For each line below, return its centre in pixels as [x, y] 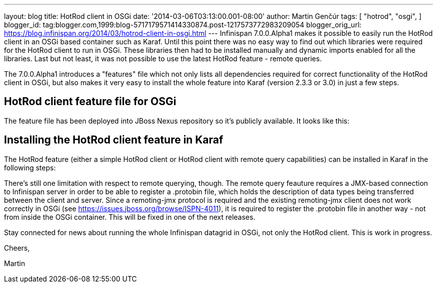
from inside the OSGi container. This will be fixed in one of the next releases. [130, 217]
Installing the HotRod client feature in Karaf [114, 140]
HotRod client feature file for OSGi [90, 102]
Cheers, [17, 248]
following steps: [30, 167]
